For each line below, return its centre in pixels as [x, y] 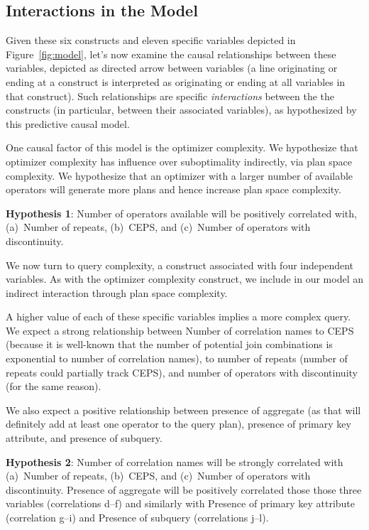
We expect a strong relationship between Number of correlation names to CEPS [180, 330]
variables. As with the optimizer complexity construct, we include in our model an [184, 279]
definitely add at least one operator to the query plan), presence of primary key [178, 424]
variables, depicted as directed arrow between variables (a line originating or [172, 68]
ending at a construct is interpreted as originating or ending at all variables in [176, 81]
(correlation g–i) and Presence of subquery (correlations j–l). [137, 518]
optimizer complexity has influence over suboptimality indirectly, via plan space [179, 161]
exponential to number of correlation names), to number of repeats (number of [177, 358]
